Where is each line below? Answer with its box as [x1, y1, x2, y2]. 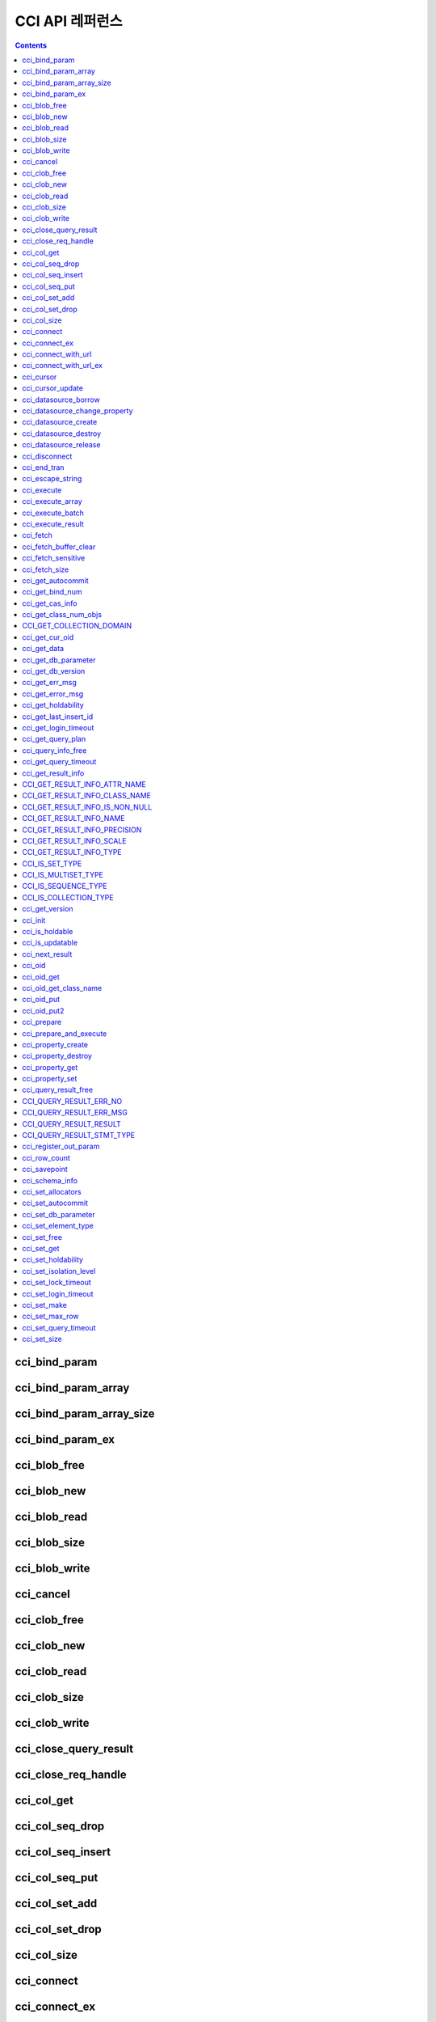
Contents [15, 40, 48, 50]
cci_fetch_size [22, 565, 69, 574]
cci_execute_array [22, 497, 82, 506]
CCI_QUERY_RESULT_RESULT [22, 1119, 121, 1128]
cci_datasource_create [22, 417, 98, 427]
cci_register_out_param [22, 1141, 100, 1152]
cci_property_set [22, 1074, 78, 1084]
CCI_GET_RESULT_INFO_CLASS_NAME [22, 791, 151, 801]
